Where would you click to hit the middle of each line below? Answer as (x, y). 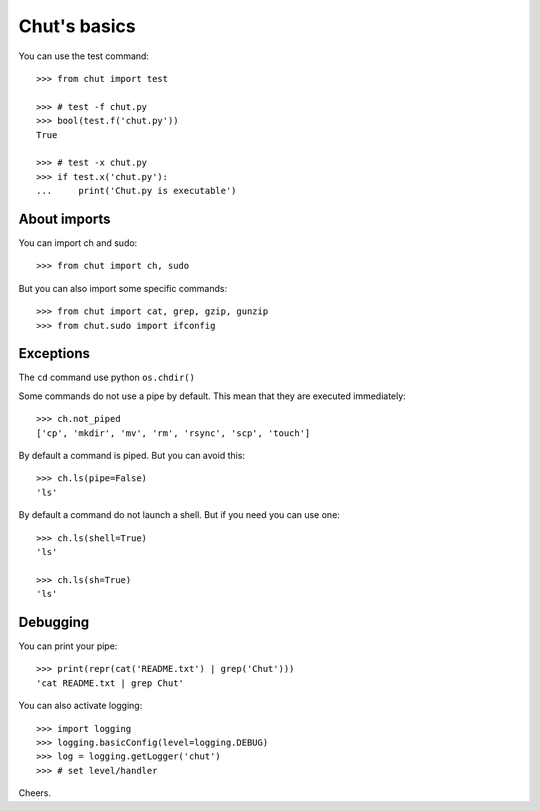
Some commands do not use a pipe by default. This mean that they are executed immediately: (212, 396)
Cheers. (35, 793)
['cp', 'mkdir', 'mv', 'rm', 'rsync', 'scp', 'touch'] (173, 433)
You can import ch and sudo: (78, 242)
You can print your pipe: (68, 646)
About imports (64, 218)
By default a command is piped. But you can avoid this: (131, 455)
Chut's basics (77, 26)
